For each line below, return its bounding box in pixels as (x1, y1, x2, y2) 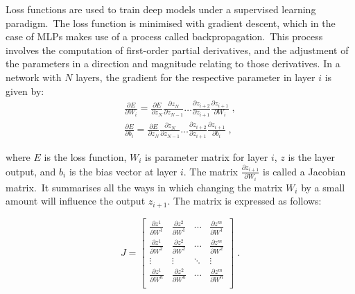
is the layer (288, 150, 335, 164)
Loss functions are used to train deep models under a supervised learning (6, 2, 316, 16)
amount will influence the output (6, 193, 146, 208)
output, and (6, 164, 56, 178)
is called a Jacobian (263, 164, 346, 178)
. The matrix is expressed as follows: (167, 193, 322, 208)
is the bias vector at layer (69, 164, 177, 178)
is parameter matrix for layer (145, 150, 268, 164)
